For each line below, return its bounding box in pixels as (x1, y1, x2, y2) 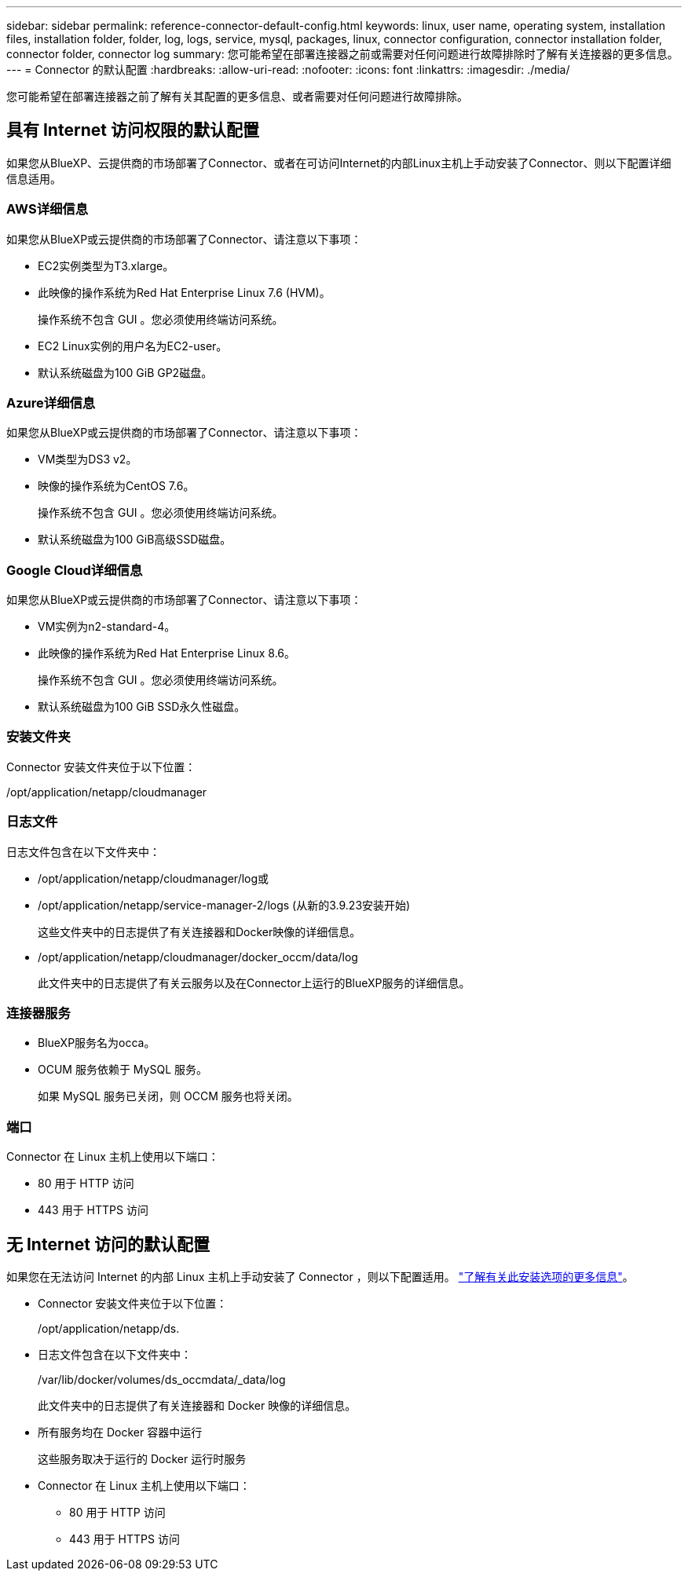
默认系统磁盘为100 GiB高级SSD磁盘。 (38, 532, 232, 547)
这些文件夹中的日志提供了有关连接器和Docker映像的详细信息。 (38, 924, 361, 939)
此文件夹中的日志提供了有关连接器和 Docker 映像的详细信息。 (38, 1398, 357, 1412)
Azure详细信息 (6, 394, 96, 411)
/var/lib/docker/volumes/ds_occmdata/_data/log (38, 1372, 286, 1386)
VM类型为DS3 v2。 (38, 452, 137, 467)
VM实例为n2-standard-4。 (38, 620, 176, 634)
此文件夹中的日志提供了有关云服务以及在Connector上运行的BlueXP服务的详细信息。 (38, 975, 470, 990)
